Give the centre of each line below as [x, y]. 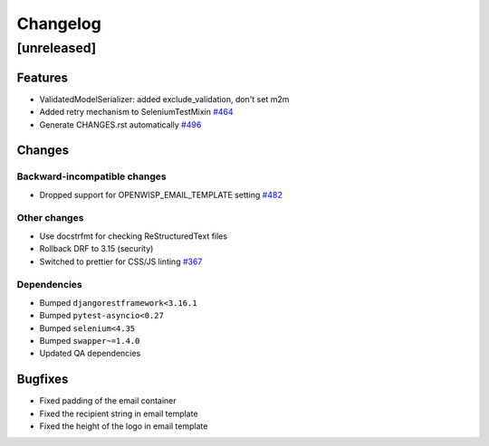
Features [42, 77]
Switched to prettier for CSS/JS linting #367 [121, 261]
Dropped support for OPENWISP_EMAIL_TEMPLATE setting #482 [161, 195]
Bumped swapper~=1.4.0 [90, 340]
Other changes [50, 218]
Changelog [59, 24]
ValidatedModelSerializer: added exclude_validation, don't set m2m [164, 99]
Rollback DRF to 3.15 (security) [96, 249]
